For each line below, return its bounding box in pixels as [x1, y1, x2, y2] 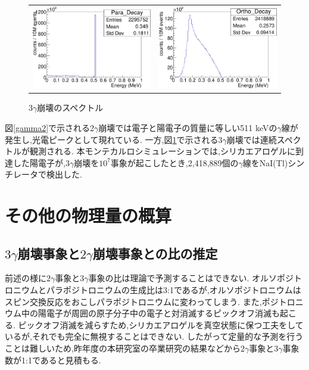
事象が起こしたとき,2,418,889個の [110, 156, 239, 169]
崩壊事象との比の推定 [92, 244, 218, 262]
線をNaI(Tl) [242, 156, 288, 169]
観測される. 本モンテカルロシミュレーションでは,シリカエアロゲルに [29, 145, 295, 157]
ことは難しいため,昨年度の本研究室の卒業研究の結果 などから [5, 342, 241, 355]
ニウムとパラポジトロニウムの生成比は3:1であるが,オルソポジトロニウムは [13, 284, 301, 296]
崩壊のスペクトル [37, 101, 104, 114]
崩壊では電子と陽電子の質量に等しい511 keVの [98, 121, 277, 133]
